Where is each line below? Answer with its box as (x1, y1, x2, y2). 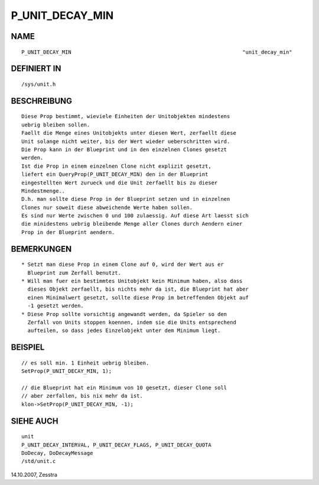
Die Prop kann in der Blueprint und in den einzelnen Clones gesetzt (21, 146, 227, 153)
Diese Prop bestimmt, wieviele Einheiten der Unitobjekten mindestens (21, 113, 230, 120)
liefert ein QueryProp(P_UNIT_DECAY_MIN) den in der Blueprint (21, 171, 209, 178)
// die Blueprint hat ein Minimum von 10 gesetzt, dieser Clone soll (21, 384, 227, 391)
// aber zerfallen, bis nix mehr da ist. (21, 393, 143, 399)
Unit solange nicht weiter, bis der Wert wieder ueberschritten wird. (21, 138, 230, 145)
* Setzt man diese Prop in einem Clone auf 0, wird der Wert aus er (21, 261, 224, 268)
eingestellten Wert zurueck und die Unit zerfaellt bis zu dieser (21, 179, 218, 186)
